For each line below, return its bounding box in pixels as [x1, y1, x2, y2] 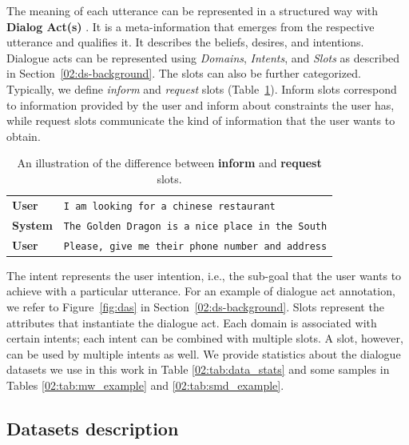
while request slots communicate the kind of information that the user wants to [6, 112, 395, 129]
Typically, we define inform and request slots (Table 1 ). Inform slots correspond [6, 80, 397, 97]
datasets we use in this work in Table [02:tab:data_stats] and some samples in [6, 361, 390, 378]
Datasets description [6, 415, 179, 440]
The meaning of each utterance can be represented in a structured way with [6, 2, 379, 18]
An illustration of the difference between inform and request [17, 154, 322, 171]
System [12, 216, 53, 233]
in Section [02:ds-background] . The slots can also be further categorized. [6, 65, 361, 82]
